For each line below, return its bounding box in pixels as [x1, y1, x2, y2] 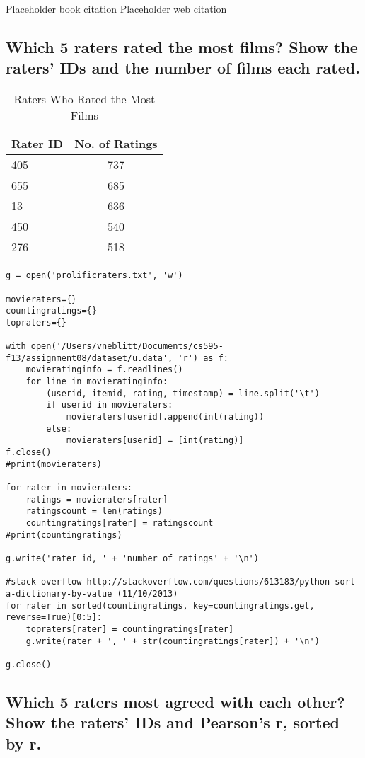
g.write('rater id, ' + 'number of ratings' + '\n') [6, 553, 259, 563]
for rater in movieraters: [6, 483, 132, 493]
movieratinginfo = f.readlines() [25, 364, 183, 375]
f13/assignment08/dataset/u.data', [6, 352, 173, 363]
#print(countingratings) [6, 529, 122, 540]
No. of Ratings [74, 135, 158, 152]
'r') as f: [178, 352, 228, 363]
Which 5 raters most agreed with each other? [6, 690, 345, 712]
